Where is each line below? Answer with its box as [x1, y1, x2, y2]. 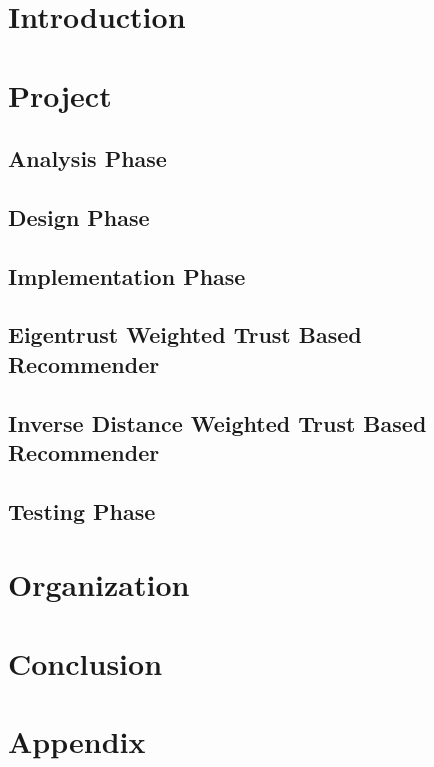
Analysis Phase [8, 143, 167, 174]
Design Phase [8, 201, 150, 232]
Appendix [8, 721, 146, 762]
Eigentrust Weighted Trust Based [8, 319, 362, 350]
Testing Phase [8, 495, 156, 526]
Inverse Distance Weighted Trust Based [8, 407, 427, 438]
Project [8, 74, 112, 115]
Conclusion [8, 642, 163, 683]
